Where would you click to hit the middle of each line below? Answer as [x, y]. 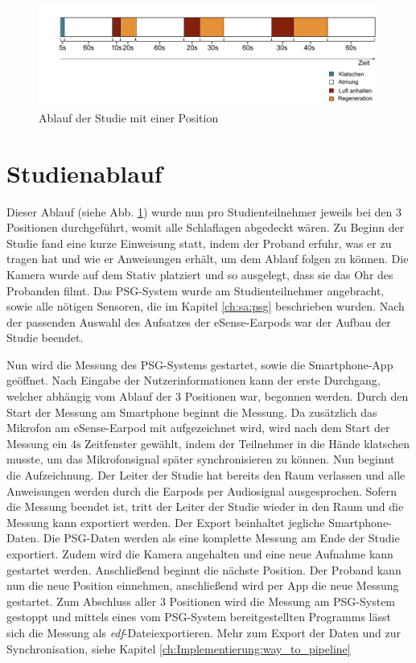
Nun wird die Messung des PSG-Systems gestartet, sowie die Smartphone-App [200, 364]
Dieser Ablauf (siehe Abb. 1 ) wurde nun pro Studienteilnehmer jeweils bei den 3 [204, 211]
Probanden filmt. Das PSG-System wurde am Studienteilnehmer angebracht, [196, 290]
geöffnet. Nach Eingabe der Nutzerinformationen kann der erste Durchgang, [194, 380]
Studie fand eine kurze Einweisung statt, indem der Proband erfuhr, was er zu [199, 243]
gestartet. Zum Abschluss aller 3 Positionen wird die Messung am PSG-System [201, 601]
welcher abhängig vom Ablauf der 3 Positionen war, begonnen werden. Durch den [208, 396]
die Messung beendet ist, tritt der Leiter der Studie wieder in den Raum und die [205, 507]
